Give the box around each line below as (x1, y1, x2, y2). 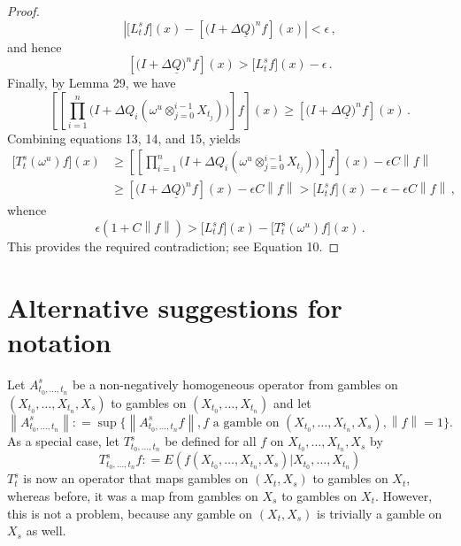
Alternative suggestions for (7, 288, 342, 325)
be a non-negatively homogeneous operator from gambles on (72, 374, 398, 393)
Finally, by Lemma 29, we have (7, 73, 176, 92)
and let (273, 393, 311, 411)
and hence (7, 37, 62, 56)
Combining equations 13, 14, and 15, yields (7, 128, 241, 147)
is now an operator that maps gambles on (23, 469, 249, 488)
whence (7, 201, 47, 219)
